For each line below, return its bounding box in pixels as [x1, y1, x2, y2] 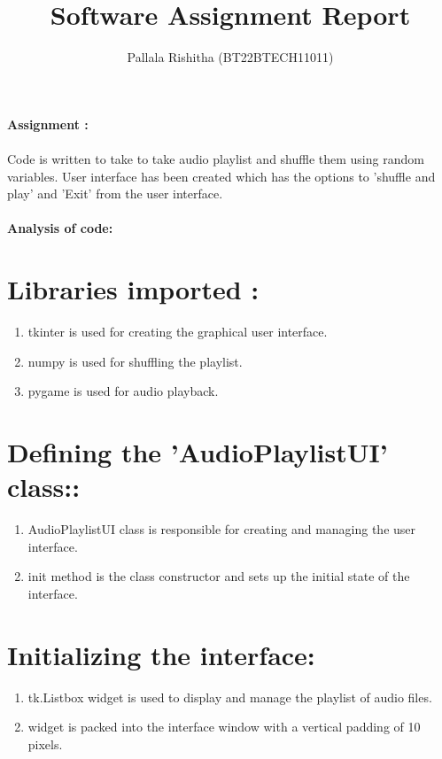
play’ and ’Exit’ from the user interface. [7, 184, 223, 203]
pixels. [27, 734, 63, 753]
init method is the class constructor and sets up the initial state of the [27, 567, 410, 585]
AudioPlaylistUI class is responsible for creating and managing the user [27, 520, 416, 538]
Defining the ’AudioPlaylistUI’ [7, 433, 388, 469]
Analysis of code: [7, 219, 113, 237]
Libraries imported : [7, 271, 260, 307]
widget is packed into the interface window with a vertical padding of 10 [27, 717, 421, 736]
